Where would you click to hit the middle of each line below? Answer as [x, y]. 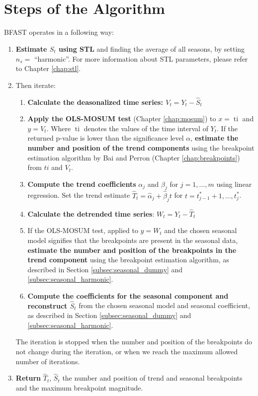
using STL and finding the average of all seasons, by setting [152, 48]
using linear [234, 184]
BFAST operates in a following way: [59, 32]
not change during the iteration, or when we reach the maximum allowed [127, 352]
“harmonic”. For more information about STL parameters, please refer [141, 58]
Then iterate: [36, 85]
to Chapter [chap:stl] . [48, 68]
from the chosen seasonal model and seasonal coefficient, [164, 305]
